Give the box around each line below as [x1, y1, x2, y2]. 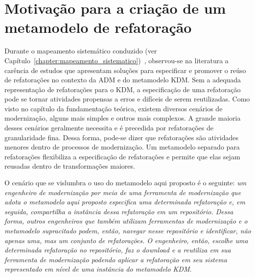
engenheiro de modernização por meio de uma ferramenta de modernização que [4, 187, 241, 197]
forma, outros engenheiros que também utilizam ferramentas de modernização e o [4, 216, 248, 226]
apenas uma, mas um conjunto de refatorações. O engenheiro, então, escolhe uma [4, 235, 248, 245]
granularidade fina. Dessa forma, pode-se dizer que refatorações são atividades [4, 132, 239, 142]
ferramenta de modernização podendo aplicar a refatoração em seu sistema [4, 254, 227, 264]
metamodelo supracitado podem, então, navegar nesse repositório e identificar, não [4, 226, 251, 235]
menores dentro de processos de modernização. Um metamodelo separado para [4, 142, 240, 152]
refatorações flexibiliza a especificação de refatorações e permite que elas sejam [4, 151, 240, 161]
